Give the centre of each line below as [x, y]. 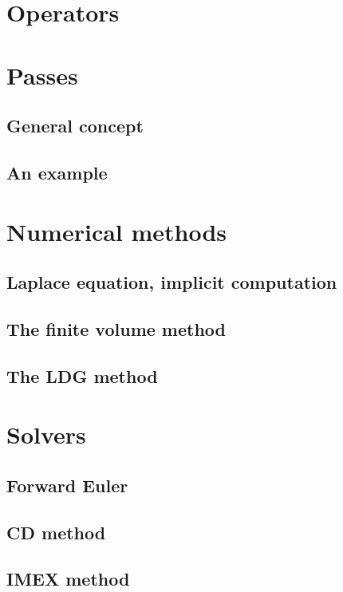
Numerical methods [117, 231]
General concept [75, 126]
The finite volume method [116, 328]
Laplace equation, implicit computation [172, 282]
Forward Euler [67, 485]
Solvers [46, 434]
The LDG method [82, 375]
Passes [42, 75]
